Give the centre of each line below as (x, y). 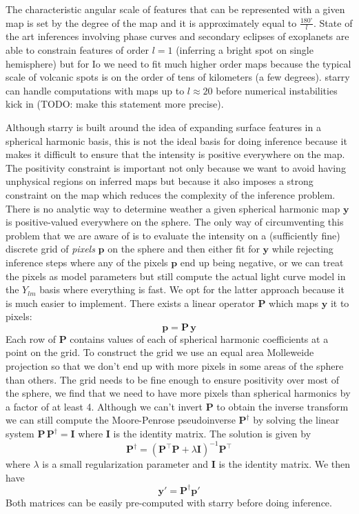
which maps (294, 303)
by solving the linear (296, 420)
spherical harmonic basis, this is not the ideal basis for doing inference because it (176, 140)
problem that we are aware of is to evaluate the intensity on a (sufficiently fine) (173, 235)
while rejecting (302, 249)
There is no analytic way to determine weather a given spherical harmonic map (173, 208)
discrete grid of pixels (50, 249)
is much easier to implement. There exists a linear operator (130, 303)
